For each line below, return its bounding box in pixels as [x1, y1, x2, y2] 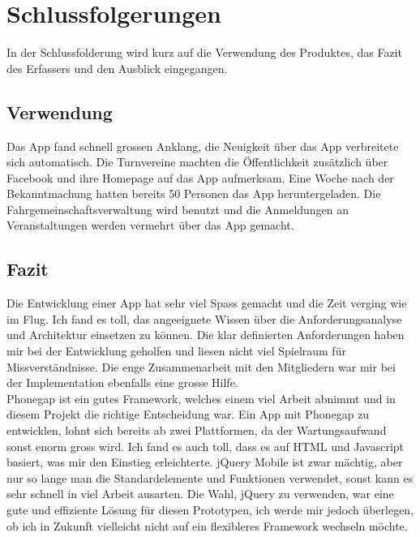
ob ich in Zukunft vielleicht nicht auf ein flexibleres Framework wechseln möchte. [6, 517, 408, 534]
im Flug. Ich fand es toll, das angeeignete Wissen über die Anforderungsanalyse [6, 310, 402, 327]
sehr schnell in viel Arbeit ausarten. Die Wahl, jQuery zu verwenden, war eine [6, 485, 394, 502]
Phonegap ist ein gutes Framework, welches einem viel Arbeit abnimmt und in [6, 389, 396, 406]
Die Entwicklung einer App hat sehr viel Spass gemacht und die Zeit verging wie [6, 294, 407, 311]
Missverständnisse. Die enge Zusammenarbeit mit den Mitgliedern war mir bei [6, 358, 396, 375]
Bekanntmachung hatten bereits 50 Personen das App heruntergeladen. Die [6, 185, 381, 202]
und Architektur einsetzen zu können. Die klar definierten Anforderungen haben [6, 326, 405, 343]
